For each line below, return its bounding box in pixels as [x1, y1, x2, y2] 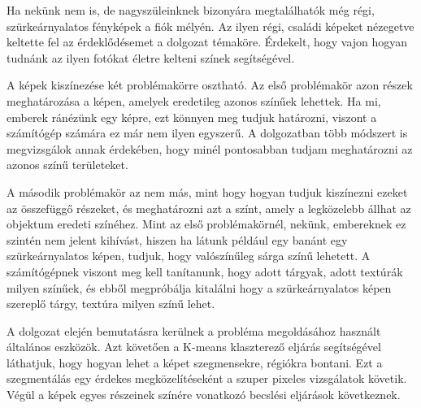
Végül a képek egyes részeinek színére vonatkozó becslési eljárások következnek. [7, 386, 401, 403]
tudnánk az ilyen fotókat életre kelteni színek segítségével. [7, 49, 295, 66]
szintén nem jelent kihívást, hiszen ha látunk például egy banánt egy [7, 231, 348, 248]
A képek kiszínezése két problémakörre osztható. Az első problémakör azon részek [7, 76, 413, 93]
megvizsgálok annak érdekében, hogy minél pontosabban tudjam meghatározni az [7, 140, 413, 157]
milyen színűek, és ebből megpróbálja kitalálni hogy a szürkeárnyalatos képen [7, 279, 392, 296]
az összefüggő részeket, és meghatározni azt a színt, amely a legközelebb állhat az [7, 199, 411, 216]
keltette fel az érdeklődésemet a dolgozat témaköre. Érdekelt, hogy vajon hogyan [7, 33, 408, 50]
